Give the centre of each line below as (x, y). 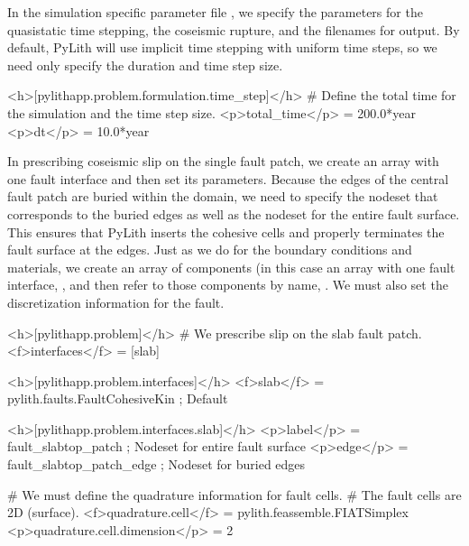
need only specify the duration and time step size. (145, 65)
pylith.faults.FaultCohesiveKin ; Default (118, 398)
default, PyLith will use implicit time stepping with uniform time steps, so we (222, 47)
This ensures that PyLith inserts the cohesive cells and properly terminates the (226, 231)
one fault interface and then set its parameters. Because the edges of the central (228, 178)
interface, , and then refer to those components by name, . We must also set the (228, 285)
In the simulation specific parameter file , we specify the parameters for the (215, 12)
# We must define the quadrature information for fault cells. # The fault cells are (234, 494)
